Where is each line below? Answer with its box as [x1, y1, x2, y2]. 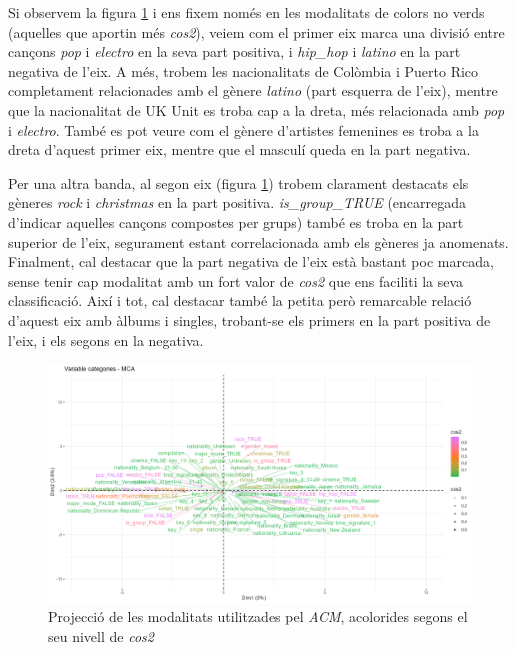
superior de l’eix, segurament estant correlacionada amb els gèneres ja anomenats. [8, 231, 509, 252]
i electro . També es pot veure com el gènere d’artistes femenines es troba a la [8, 119, 479, 140]
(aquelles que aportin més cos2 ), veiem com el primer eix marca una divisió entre [8, 21, 505, 42]
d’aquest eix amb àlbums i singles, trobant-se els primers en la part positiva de [8, 309, 491, 330]
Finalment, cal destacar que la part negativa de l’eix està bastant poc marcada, [8, 251, 494, 272]
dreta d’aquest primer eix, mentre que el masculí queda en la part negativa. [8, 139, 471, 160]
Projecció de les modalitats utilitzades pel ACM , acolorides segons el [48, 606, 468, 627]
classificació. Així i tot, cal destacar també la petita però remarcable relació [8, 290, 472, 311]
